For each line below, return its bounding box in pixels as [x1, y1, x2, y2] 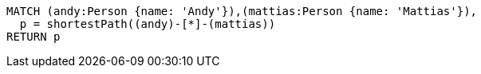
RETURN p [6, 30, 61, 43]
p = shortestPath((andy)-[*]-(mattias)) [19, 18, 276, 30]
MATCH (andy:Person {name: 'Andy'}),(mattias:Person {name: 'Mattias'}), [6, 5, 478, 18]
